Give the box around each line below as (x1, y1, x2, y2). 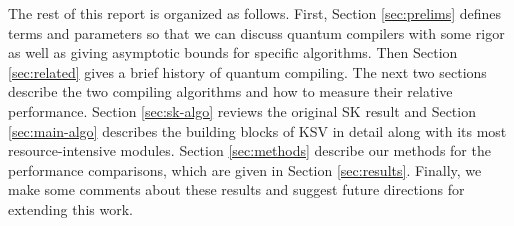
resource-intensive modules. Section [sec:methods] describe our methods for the (8, 140, 491, 161)
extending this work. (8, 198, 133, 219)
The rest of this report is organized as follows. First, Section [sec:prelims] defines (8, 3, 502, 23)
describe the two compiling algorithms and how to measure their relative (8, 81, 453, 102)
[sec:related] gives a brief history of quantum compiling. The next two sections (8, 61, 487, 82)
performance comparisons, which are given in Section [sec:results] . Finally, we (8, 159, 482, 180)
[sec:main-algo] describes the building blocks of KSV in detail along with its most (8, 120, 507, 141)
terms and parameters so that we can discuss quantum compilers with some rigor (8, 22, 505, 43)
